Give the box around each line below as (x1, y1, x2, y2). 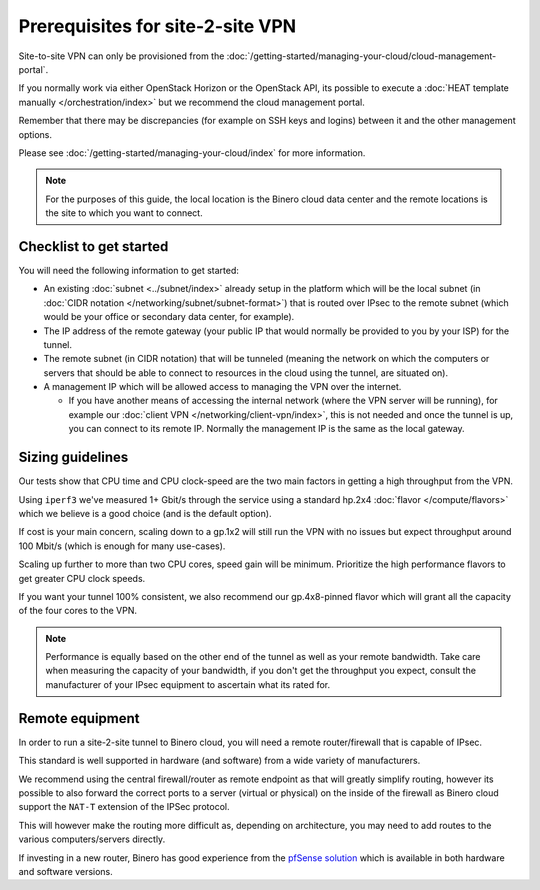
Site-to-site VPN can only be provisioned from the (18, 50, 225, 62)
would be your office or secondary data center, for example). (43, 311, 295, 323)
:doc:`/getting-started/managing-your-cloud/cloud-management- (226, 50, 497, 62)
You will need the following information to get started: (18, 264, 240, 276)
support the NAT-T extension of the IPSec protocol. (18, 801, 230, 813)
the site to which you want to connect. (45, 207, 204, 219)
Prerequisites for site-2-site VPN (18, 15, 297, 37)
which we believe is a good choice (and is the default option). (18, 507, 272, 519)
